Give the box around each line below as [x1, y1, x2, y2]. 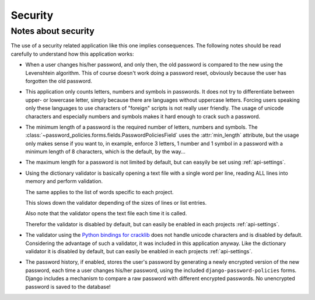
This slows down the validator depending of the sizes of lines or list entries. [25, 199, 207, 206]
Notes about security [10, 26, 94, 36]
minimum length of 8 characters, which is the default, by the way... [25, 148, 186, 155]
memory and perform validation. [25, 178, 103, 185]
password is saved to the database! [25, 283, 111, 290]
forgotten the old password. [25, 77, 93, 84]
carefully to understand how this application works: [10, 50, 134, 57]
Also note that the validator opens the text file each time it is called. [25, 210, 187, 217]
